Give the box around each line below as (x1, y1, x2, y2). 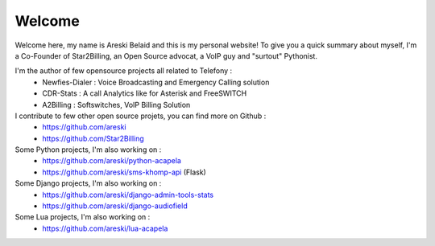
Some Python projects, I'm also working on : (14, 145, 162, 154)
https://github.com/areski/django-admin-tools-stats (42, 190, 214, 199)
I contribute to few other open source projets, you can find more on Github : (14, 111, 267, 121)
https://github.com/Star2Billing (42, 133, 144, 143)
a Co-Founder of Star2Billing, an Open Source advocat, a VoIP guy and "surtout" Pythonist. (14, 51, 318, 60)
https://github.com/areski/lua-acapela (42, 223, 168, 233)
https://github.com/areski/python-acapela (42, 156, 181, 166)
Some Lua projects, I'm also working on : (14, 212, 151, 222)
